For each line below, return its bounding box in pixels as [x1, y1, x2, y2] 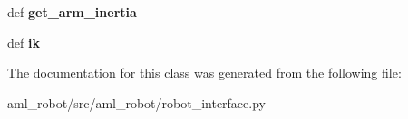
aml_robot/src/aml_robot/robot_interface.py [7, 93, 266, 112]
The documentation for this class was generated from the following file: [7, 63, 402, 82]
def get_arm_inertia [7, 3, 137, 21]
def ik [7, 32, 40, 51]
